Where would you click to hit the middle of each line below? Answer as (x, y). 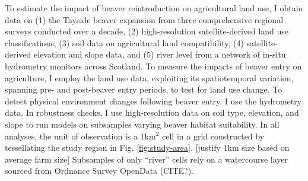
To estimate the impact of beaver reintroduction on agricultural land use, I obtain (154, 8)
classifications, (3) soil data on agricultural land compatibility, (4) (124, 42)
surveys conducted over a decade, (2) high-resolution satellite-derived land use (147, 31)
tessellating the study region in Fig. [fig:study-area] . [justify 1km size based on (147, 147)
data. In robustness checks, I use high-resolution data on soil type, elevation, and (152, 112)
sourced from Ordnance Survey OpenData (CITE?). (99, 171)
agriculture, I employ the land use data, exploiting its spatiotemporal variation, (149, 77)
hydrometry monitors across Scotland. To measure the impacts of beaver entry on (153, 66)
